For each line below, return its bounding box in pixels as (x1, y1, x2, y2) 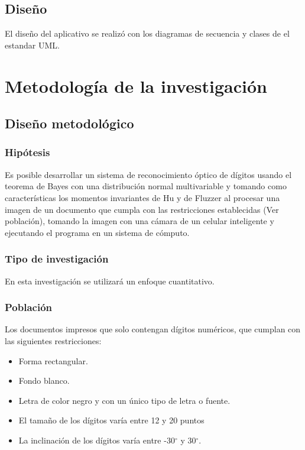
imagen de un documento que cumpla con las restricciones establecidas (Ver (5, 203, 279, 215)
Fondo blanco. (18, 374, 70, 387)
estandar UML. (5, 38, 60, 51)
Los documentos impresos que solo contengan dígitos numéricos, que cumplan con (5, 323, 301, 335)
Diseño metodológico (5, 114, 134, 132)
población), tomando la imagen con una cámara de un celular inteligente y (5, 215, 274, 227)
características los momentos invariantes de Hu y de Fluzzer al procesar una (5, 191, 280, 203)
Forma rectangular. (18, 354, 88, 367)
